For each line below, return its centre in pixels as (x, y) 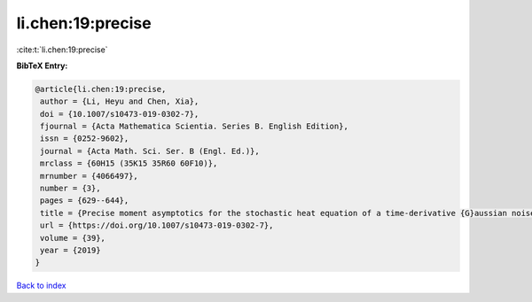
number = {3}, (70, 189)
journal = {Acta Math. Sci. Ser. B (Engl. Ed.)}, (150, 151)
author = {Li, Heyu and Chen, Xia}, (120, 101)
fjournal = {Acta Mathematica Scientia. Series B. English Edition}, (195, 127)
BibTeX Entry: (42, 66)
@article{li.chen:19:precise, (101, 89)
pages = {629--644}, (85, 201)
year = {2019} (70, 250)
